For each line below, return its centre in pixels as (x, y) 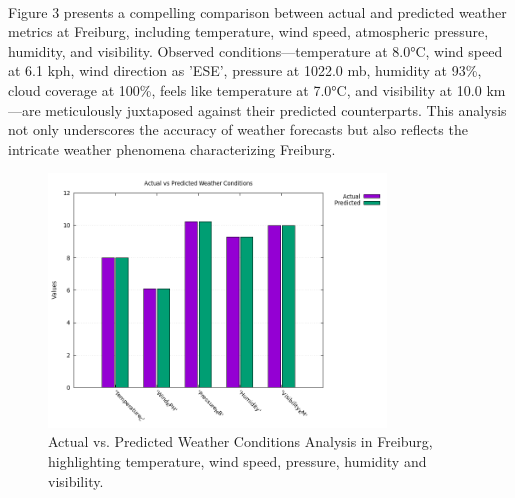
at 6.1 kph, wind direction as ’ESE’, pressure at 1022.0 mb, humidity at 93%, (245, 70)
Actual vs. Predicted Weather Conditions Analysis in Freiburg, (240, 441)
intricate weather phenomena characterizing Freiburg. (172, 148)
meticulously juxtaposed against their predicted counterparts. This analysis (276, 109)
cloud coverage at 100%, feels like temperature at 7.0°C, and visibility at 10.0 (245, 89)
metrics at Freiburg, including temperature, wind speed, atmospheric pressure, (248, 31)
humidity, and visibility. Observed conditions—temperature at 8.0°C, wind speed (255, 50)
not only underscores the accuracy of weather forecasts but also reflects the (238, 129)
